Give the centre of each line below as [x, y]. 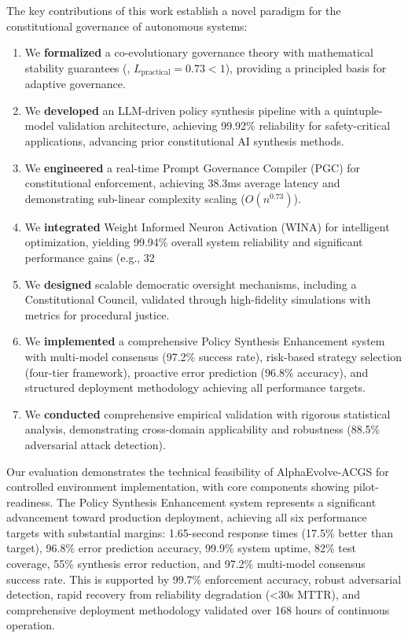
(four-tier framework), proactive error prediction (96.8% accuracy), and [197, 372]
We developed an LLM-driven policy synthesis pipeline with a [177, 110]
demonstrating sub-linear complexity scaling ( [135, 198]
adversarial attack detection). [95, 444]
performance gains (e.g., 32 [90, 257]
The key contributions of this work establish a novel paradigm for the [174, 10]
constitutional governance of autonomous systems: [127, 26]
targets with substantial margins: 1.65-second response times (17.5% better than [200, 532]
